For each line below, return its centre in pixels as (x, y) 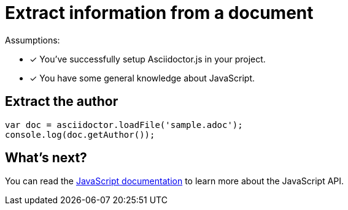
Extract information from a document (159, 13)
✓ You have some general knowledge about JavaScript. (142, 78)
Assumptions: (33, 40)
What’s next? (46, 158)
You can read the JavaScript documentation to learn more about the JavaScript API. (175, 181)
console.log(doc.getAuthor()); (80, 134)
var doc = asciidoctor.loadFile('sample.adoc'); (124, 125)
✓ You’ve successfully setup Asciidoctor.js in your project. (148, 59)
